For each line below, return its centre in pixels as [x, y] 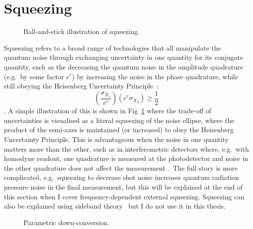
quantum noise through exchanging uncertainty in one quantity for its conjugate [124, 57]
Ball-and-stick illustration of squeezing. [81, 31]
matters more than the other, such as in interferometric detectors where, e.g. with [126, 149]
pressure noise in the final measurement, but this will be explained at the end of [123, 186]
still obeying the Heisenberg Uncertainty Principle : [81, 86]
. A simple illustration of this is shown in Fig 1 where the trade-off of [108, 111]
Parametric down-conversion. [66, 222]
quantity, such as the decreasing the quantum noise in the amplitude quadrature [124, 66]
